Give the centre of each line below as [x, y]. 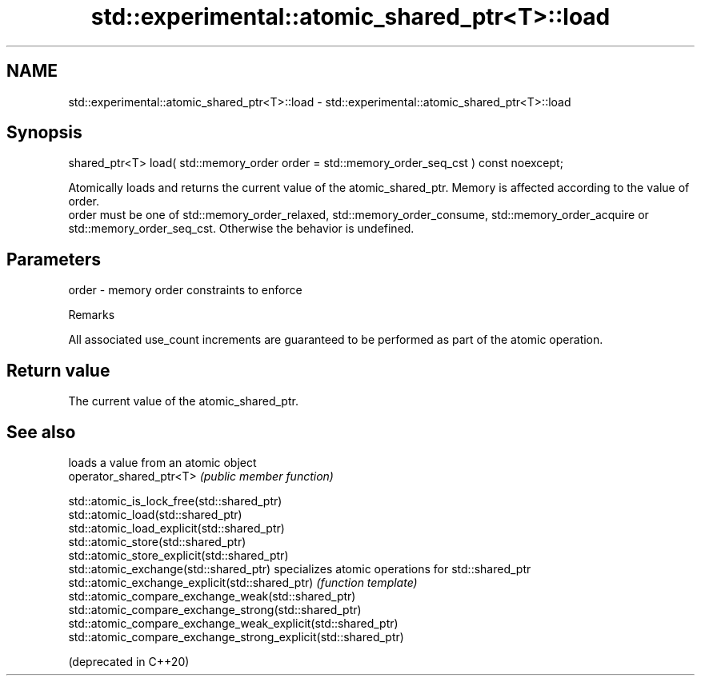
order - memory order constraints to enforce [185, 290]
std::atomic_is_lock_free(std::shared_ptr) [175, 501]
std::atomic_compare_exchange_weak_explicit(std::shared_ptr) [233, 623]
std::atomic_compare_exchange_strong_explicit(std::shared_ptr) [236, 636]
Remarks [92, 315]
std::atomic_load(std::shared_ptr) [155, 514]
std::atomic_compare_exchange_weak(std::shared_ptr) [212, 596]
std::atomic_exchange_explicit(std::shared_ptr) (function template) [243, 582]
